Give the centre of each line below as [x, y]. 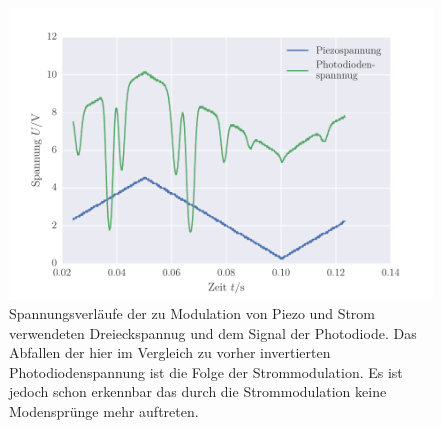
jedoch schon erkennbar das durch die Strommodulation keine [198, 391]
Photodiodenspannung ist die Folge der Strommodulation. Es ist [206, 371]
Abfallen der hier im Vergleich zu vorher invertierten [170, 352]
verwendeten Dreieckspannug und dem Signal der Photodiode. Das [213, 332]
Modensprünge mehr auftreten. [104, 411]
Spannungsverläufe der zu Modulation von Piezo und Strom [192, 313]
